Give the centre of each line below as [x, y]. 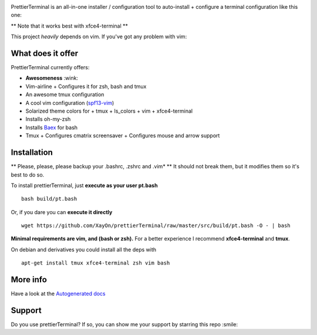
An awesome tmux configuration [65, 94]
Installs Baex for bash [52, 127]
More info [29, 280]
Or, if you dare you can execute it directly [62, 212]
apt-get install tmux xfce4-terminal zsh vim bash [96, 263]
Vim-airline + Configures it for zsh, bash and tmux [86, 86]
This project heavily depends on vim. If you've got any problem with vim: [99, 37]
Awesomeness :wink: [52, 78]
